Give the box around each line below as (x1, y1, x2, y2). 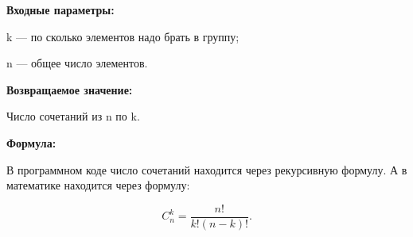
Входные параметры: (6, 2, 115, 17)
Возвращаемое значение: (6, 81, 133, 97)
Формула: (6, 134, 56, 151)
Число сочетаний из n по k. (6, 108, 140, 124)
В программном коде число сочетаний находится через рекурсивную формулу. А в (6, 161, 407, 178)
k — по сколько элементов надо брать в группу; (6, 28, 240, 44)
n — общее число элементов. (6, 55, 148, 71)
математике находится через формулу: (6, 177, 190, 193)
